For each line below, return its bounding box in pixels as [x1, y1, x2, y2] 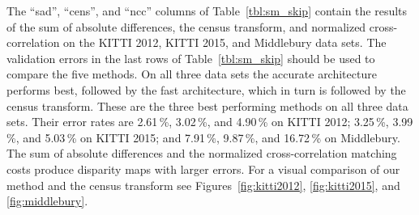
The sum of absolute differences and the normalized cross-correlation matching [6, 145, 397, 162]
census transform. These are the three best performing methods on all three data [6, 97, 408, 114]
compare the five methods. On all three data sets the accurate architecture [6, 65, 377, 82]
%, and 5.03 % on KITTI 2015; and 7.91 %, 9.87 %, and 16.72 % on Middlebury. [6, 129, 400, 145]
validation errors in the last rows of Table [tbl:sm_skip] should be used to [6, 49, 375, 66]
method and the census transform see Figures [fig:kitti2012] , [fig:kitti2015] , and [6, 176, 400, 193]
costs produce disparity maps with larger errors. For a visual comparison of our [6, 160, 400, 177]
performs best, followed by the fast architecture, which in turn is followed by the [6, 81, 406, 98]
